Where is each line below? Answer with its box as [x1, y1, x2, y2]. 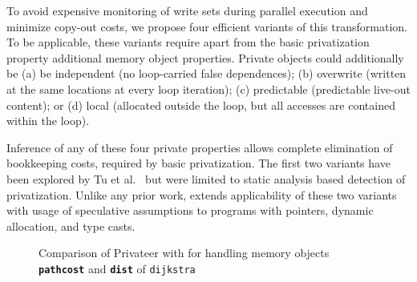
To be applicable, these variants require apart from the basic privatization [6, 34, 370, 50]
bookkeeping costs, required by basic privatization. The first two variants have [6, 155, 391, 171]
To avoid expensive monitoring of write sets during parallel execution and [6, 2, 368, 18]
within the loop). [6, 112, 90, 129]
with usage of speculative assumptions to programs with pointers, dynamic [6, 202, 374, 219]
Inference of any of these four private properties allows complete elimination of [6, 139, 393, 155]
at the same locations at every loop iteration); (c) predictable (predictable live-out [6, 80, 411, 97]
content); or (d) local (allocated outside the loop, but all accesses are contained [6, 96, 395, 113]
